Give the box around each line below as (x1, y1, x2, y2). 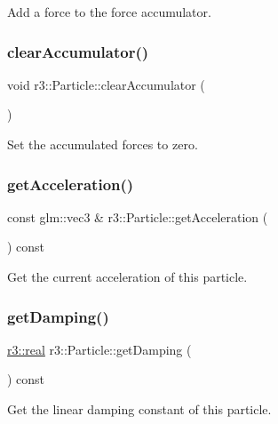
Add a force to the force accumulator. (7, 3, 211, 20)
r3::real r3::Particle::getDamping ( (7, 340, 192, 358)
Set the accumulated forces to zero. (7, 135, 198, 153)
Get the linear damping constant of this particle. (7, 400, 272, 418)
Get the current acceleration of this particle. (7, 268, 248, 285)
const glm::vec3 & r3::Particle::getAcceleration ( (7, 207, 268, 226)
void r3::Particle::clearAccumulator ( (7, 75, 205, 93)
